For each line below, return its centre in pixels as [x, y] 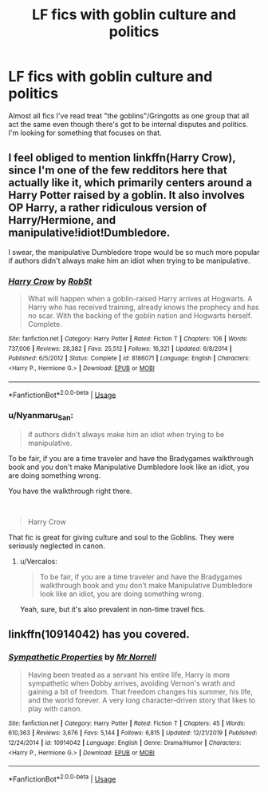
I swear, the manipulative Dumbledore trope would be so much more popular [134, 252]
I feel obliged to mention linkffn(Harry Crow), [122, 158]
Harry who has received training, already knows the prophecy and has [143, 307]
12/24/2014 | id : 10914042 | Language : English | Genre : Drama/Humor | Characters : [125, 742]
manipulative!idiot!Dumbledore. [89, 233]
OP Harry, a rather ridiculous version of [108, 208]
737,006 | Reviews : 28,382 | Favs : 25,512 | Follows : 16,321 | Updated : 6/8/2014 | [120, 348]
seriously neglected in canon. [57, 546]
